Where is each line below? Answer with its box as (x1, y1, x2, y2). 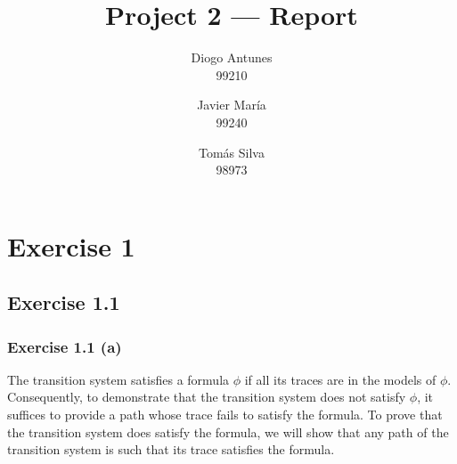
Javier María (197, 95, 266, 114)
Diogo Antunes (191, 48, 273, 67)
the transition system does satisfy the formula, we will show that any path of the (7, 422, 449, 441)
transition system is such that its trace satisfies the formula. (7, 440, 335, 459)
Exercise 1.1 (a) (7, 335, 122, 357)
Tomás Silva (199, 142, 265, 161)
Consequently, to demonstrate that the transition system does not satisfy (7, 387, 406, 406)
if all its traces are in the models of (244, 370, 437, 388)
